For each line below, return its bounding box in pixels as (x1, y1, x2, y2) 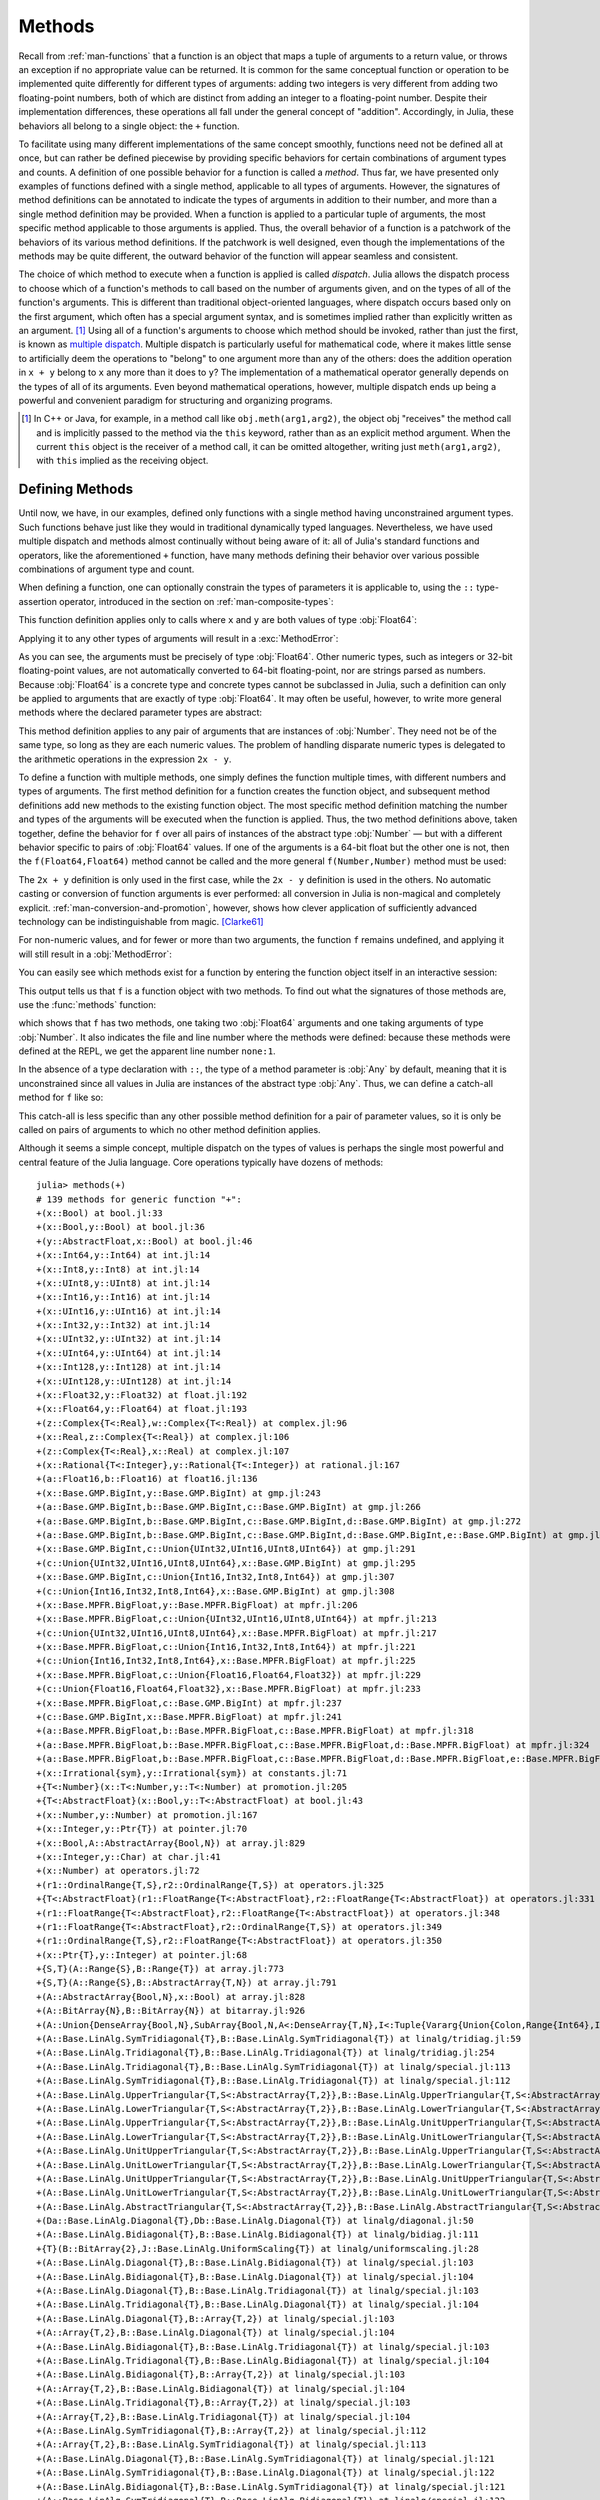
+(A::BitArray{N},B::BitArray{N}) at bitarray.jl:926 (36, 2005, 305, 2017)
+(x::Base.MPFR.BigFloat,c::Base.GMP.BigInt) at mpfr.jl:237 (36, 1697, 342, 1709)
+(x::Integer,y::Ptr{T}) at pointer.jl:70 (36, 1823, 248, 1835)
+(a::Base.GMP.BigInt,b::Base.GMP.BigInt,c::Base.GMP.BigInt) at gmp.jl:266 (36, 1501, 422, 1513)
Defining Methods (18, 481, 134, 498)
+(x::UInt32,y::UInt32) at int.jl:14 (36, 1333, 222, 1345)
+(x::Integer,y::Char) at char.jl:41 (36, 1851, 222, 1862)
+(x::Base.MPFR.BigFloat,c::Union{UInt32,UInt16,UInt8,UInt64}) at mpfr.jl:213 (36, 1613, 437, 1625)
